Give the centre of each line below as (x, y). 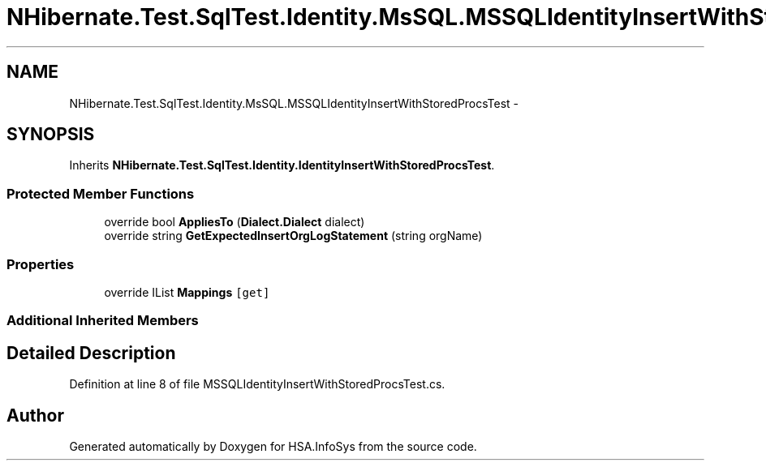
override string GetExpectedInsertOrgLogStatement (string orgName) (293, 236)
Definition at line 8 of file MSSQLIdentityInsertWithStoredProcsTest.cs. (257, 384)
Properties (41, 264)
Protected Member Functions (101, 193)
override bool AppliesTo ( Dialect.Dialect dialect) (235, 222)
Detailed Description (91, 353)
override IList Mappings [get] (187, 292)
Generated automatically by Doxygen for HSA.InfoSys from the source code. (273, 446)
